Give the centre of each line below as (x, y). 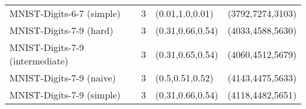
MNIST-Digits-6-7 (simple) (65, 13)
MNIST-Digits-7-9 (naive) (63, 78)
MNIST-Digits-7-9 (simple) (65, 95)
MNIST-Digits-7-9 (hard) (61, 30)
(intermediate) (39, 61)
